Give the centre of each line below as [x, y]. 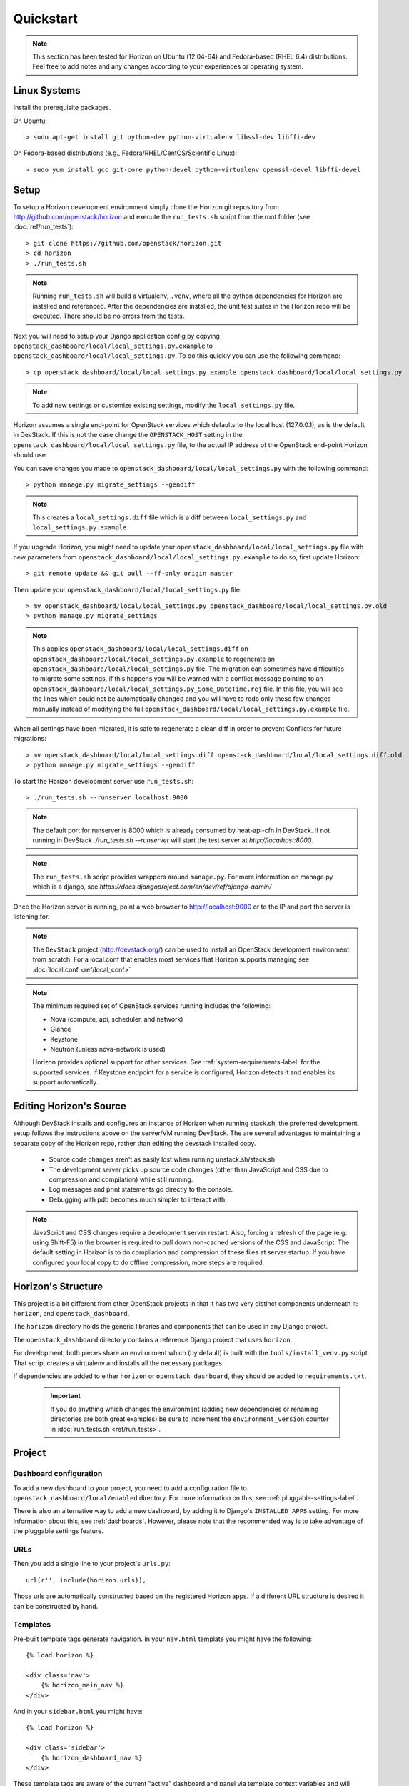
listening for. [31, 917]
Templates [32, 1625]
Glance [61, 1029]
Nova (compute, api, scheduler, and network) [117, 1019]
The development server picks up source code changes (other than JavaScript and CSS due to [188, 1169]
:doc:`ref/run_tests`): [44, 227]
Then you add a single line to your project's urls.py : [92, 1564]
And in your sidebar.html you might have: [78, 1712]
